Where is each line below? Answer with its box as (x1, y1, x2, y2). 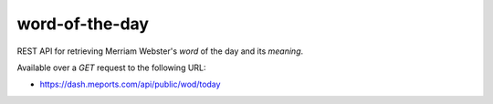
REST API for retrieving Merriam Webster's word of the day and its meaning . (16, 46, 304, 57)
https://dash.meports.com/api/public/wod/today (39, 78, 221, 90)
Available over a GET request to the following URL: (16, 62, 206, 73)
